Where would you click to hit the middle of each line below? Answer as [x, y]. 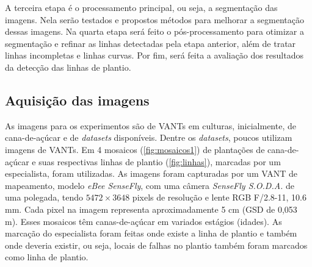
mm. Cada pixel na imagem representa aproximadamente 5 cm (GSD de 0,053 [151, 209]
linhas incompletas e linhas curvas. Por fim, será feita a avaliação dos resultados [154, 55]
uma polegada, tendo [44, 197]
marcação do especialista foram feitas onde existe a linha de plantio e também [151, 233]
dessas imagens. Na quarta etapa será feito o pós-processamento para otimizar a [154, 31]
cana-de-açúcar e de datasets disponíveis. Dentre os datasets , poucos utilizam [149, 137]
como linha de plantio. [47, 257]
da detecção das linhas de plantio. [68, 67]
